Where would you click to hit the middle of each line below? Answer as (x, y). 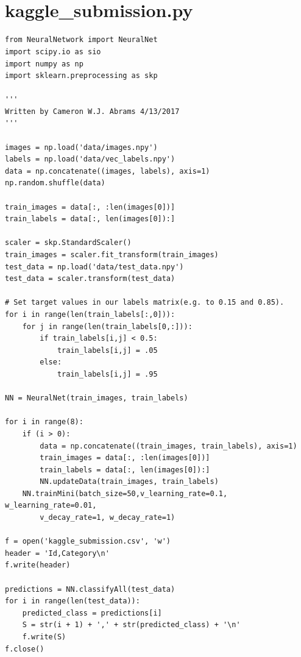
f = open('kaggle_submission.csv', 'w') (88, 542)
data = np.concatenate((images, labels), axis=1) (108, 171)
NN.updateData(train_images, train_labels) (129, 482)
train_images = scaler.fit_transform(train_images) (112, 255)
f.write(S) (44, 637)
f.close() (25, 649)
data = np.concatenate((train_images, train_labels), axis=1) (168, 446)
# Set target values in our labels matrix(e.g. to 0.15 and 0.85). (145, 303)
